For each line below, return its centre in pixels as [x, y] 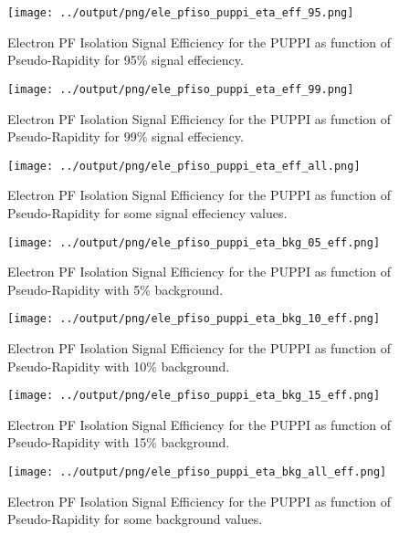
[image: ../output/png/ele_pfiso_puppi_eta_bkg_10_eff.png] [194, 319]
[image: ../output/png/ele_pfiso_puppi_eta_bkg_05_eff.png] [194, 242]
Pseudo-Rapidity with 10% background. [119, 366]
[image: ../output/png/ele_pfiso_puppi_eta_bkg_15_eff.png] [194, 396]
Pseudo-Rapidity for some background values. [135, 519]
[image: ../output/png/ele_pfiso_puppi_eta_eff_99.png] [181, 89]
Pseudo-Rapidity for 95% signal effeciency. [126, 60]
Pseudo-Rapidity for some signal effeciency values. [147, 212]
